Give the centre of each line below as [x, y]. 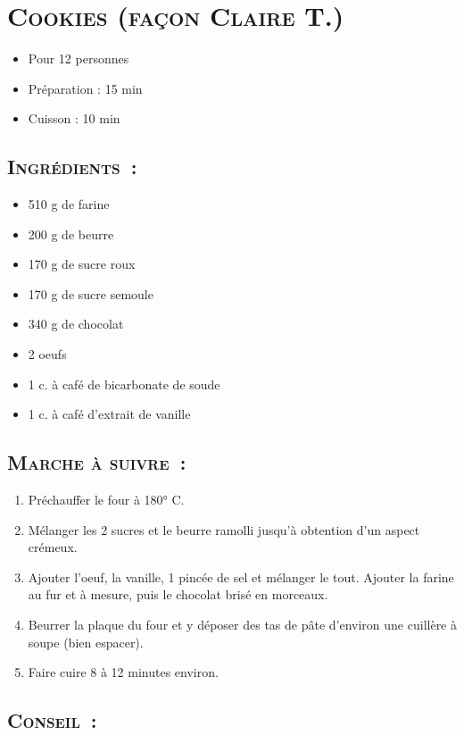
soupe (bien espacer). [86, 642]
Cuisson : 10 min [74, 118]
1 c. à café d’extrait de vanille [109, 414]
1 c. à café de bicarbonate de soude [124, 384]
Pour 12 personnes [79, 58]
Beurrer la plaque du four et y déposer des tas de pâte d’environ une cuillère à [242, 625]
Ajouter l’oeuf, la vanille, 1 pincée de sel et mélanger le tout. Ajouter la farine [241, 576]
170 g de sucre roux [82, 264]
